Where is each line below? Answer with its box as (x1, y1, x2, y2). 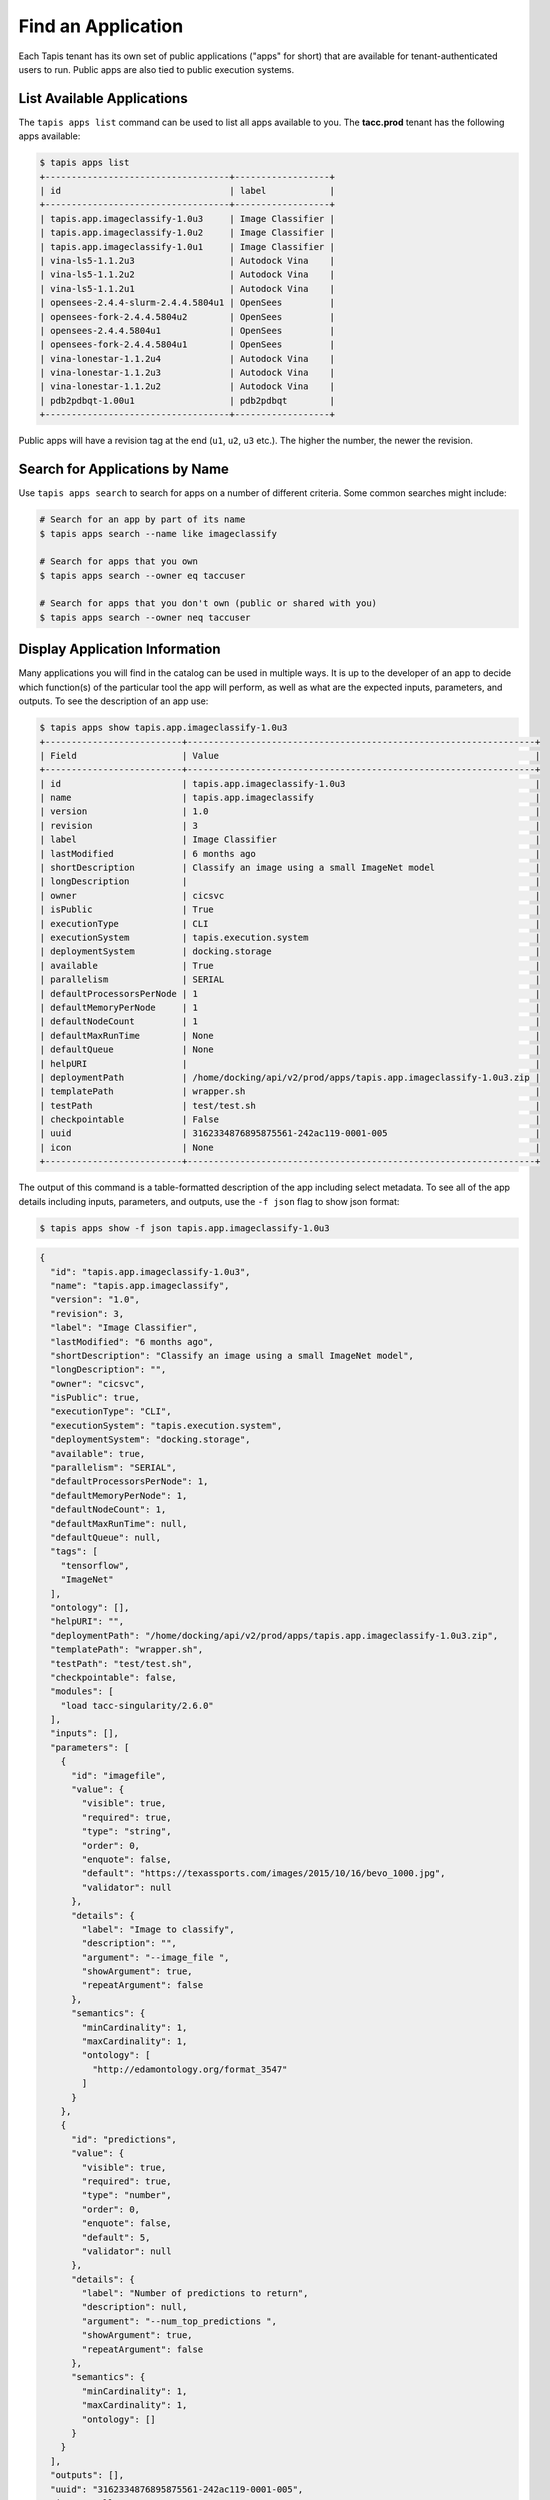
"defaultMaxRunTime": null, (50, 1518, 188, 1529)
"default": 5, (81, 2231, 151, 2243)
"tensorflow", (60, 1560, 130, 1571)
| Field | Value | (39, 750, 541, 761)
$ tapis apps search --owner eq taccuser (39, 570, 246, 581)
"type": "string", (81, 1826, 172, 1837)
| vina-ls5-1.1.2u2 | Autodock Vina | (39, 269, 335, 280)
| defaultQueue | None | (39, 1044, 541, 1055)
